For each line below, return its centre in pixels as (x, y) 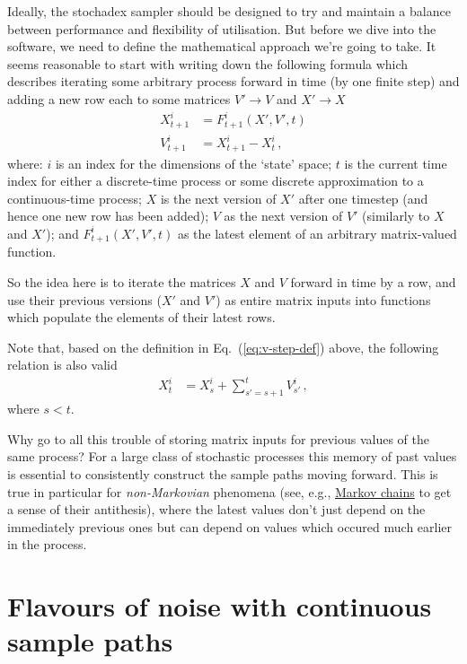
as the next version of (283, 216)
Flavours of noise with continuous (220, 606)
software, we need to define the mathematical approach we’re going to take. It (222, 46)
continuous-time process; (75, 198)
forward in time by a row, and (373, 281)
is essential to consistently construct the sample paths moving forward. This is (223, 474)
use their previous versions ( (84, 299)
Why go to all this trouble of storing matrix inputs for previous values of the (219, 438)
